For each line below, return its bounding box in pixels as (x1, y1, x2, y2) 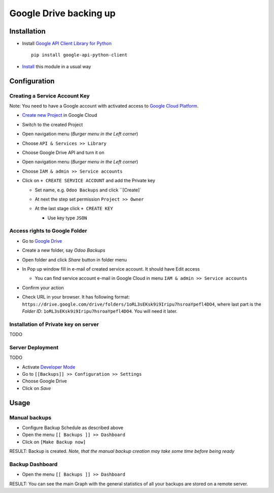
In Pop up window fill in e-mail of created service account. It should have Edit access (22, 266, 200, 272)
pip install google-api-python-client (31, 52, 128, 58)
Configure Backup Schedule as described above (22, 424, 124, 431)
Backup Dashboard (9, 461, 58, 468)
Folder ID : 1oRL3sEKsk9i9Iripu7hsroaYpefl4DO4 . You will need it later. (22, 308, 178, 314)
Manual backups (9, 414, 52, 421)
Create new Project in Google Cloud (22, 112, 97, 118)
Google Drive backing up (9, 8, 116, 19)
